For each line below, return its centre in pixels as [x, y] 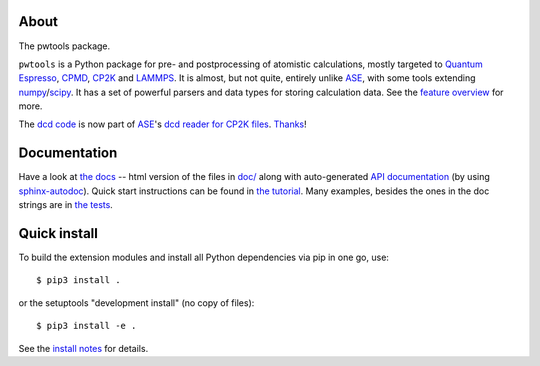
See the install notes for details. [83, 348]
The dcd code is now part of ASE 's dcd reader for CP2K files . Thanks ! [162, 124]
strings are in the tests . [66, 205]
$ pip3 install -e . [86, 326]
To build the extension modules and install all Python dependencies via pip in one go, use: [204, 257]
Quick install [58, 233]
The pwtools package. [64, 46]
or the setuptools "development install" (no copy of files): [136, 302]
